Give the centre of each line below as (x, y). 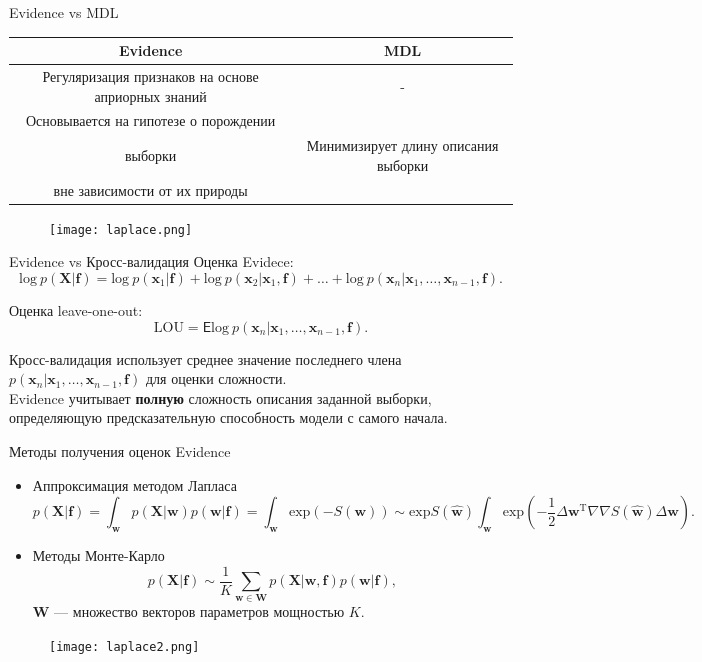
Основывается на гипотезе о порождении (150, 120)
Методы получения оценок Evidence (120, 450)
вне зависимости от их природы (150, 189)
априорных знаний (150, 95)
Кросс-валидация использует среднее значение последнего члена (205, 358)
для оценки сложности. (216, 378)
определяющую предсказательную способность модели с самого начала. (228, 417)
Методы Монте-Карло (98, 554)
